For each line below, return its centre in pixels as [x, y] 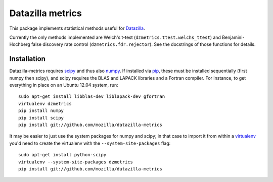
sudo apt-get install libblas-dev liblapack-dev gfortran [92, 97]
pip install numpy [41, 111]
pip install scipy [41, 118]
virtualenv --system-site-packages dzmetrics [76, 162]
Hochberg [20, 44]
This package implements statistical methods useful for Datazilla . [77, 28]
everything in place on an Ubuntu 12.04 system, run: [64, 85]
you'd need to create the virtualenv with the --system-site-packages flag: [90, 143]
